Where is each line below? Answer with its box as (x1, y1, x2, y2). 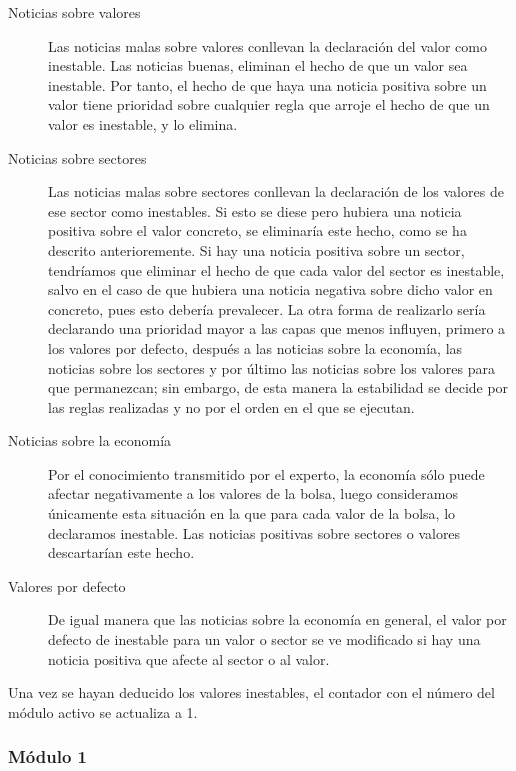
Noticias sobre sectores (8, 147, 147, 168)
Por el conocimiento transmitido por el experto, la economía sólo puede (48, 463, 485, 484)
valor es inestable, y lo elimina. (48, 113, 238, 134)
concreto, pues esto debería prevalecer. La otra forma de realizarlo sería (48, 298, 486, 319)
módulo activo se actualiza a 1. (8, 701, 198, 722)
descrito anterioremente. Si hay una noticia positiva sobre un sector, (48, 239, 465, 260)
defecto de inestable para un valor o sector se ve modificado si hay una (48, 629, 481, 650)
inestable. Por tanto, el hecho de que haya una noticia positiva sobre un (48, 74, 487, 95)
